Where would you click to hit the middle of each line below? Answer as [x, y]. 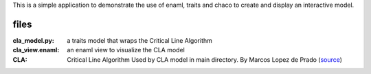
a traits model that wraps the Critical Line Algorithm [140, 40]
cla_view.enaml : [36, 50]
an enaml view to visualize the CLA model [126, 50]
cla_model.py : [33, 40]
